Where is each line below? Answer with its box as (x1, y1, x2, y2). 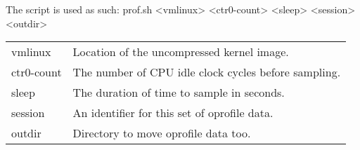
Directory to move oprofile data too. (72, 125, 251, 142)
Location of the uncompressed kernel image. (72, 43, 289, 60)
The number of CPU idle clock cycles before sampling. (72, 64, 341, 81)
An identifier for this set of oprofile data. (72, 104, 274, 121)
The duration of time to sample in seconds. (72, 84, 285, 101)
